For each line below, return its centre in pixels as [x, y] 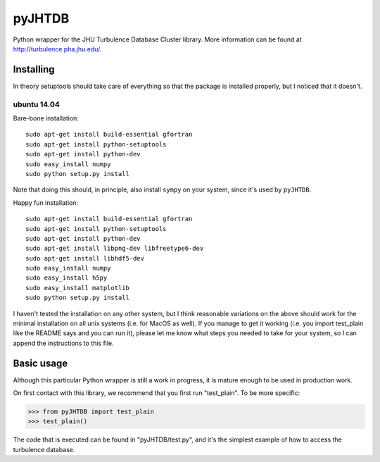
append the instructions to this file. [63, 343]
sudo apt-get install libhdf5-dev [85, 258]
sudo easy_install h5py [66, 278]
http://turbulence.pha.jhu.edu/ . [57, 49]
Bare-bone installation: [46, 118]
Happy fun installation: [46, 202]
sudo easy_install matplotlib [78, 288]
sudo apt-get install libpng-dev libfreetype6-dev [115, 249]
